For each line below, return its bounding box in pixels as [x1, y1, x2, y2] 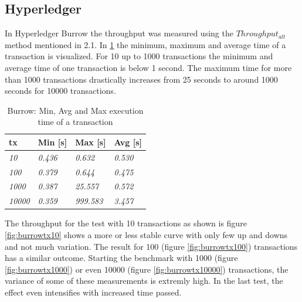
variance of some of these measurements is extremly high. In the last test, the [5, 274, 283, 287]
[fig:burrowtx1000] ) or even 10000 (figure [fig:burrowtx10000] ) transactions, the [5, 263, 289, 275]
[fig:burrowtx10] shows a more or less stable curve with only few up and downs [5, 229, 288, 241]
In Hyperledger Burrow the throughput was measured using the [5, 27, 233, 39]
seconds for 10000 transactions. [5, 84, 116, 97]
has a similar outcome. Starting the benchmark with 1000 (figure [5, 252, 238, 264]
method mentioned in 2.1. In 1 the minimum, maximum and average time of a [5, 38, 286, 50]
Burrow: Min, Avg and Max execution [7, 104, 144, 116]
